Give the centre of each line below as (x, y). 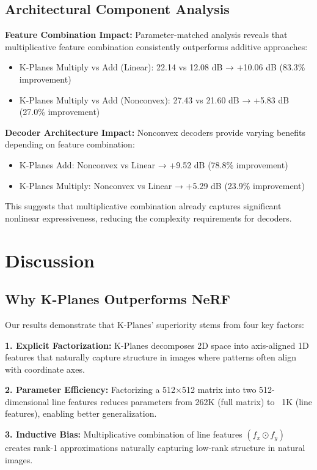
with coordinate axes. (45, 369)
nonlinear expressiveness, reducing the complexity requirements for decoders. (148, 218)
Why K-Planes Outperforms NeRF (118, 299)
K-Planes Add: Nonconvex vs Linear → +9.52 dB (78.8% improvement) (154, 164)
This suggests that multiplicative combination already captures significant (143, 206)
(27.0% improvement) (60, 112)
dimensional (27, 401)
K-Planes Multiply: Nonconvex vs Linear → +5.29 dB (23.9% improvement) (162, 185)
